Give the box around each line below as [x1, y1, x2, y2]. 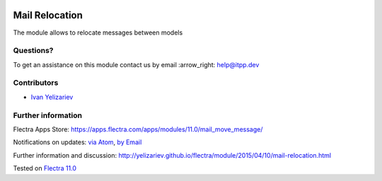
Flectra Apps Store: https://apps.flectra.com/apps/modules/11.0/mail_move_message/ [13, 124, 263, 134]
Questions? [13, 46, 54, 56]
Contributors [13, 78, 59, 88]
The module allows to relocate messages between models [13, 28, 183, 37]
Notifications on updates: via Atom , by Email [13, 138, 142, 146]
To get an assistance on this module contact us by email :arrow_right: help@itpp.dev [13, 60, 260, 69]
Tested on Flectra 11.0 [13, 164, 77, 173]
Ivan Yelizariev [30, 93, 74, 101]
